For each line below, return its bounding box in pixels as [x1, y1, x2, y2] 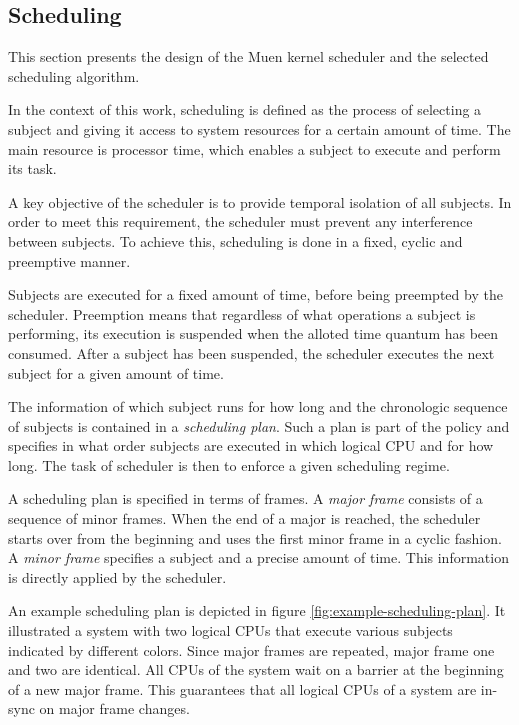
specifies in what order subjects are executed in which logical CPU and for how [8, 435, 494, 456]
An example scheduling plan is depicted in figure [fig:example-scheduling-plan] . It [8, 600, 506, 621]
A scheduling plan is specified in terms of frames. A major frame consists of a [8, 488, 483, 509]
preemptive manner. [8, 250, 131, 271]
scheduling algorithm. [8, 65, 140, 86]
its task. [8, 158, 57, 179]
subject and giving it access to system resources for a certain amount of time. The [8, 118, 511, 139]
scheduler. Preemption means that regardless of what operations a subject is [8, 303, 476, 324]
